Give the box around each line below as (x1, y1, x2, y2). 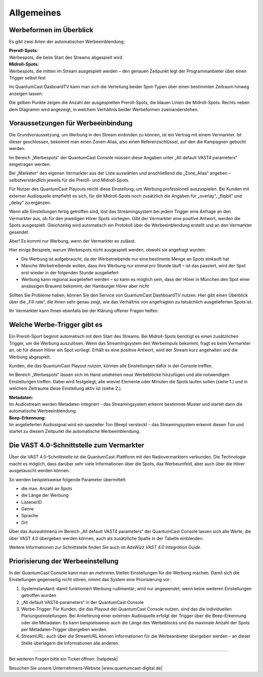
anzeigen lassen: (9, 91, 43, 96)
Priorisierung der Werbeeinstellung (9, 557, 119, 565)
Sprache (21, 513, 38, 519)
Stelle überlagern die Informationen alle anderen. (21, 640, 119, 646)
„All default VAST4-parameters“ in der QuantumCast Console (21, 599, 144, 605)
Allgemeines (9, 7, 61, 18)
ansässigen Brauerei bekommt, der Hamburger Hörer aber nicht (21, 283, 150, 289)
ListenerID (21, 499, 42, 505)
